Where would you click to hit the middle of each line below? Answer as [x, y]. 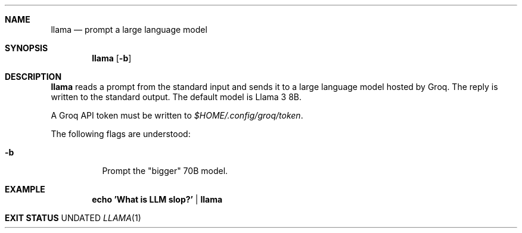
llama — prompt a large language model [129, 29]
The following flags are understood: [121, 134]
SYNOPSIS [27, 48]
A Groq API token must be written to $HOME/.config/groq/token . [177, 115]
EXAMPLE [25, 189]
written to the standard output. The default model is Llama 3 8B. [176, 97]
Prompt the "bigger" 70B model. [165, 171]
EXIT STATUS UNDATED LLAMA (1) [73, 218]
